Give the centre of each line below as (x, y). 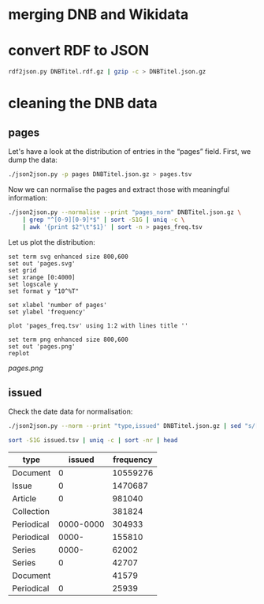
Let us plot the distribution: (52, 242)
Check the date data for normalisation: (71, 411)
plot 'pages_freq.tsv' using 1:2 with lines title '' (99, 325)
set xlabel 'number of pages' (58, 305)
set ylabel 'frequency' (47, 312)
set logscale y (33, 284)
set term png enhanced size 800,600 (68, 340)
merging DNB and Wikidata (99, 15)
